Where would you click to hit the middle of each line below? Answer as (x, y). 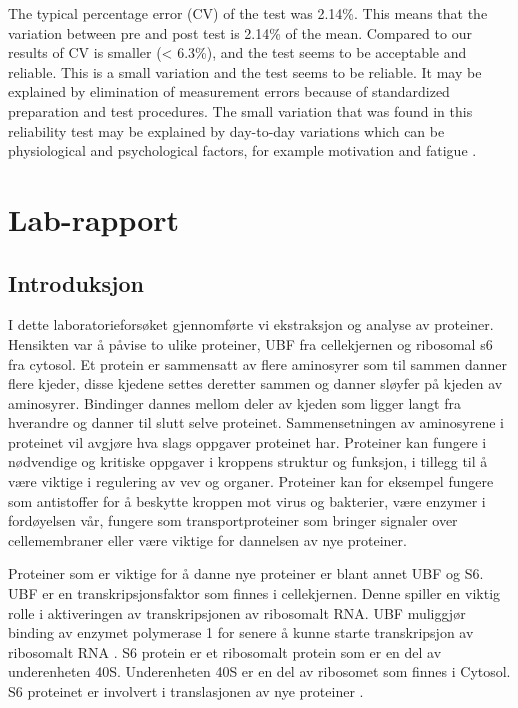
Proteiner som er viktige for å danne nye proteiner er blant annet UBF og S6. (246, 573)
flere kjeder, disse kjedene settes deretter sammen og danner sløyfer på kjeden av (255, 383)
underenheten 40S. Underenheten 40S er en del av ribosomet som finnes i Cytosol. (259, 671)
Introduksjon (76, 282)
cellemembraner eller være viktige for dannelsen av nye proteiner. (207, 539)
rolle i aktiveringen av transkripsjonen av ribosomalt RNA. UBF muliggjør (237, 612)
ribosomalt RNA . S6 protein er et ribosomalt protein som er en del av (225, 651)
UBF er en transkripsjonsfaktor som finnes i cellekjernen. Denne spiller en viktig (254, 593)
